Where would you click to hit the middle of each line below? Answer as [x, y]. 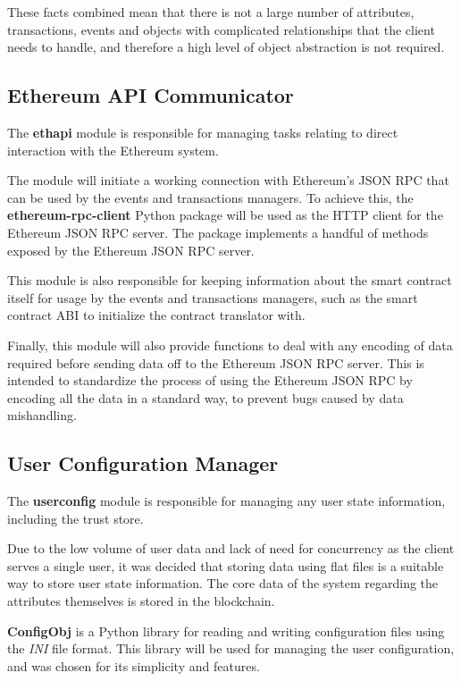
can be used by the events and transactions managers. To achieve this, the [210, 197]
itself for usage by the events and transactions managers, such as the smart [213, 297]
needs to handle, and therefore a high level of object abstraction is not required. [226, 47]
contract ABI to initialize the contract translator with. [156, 315]
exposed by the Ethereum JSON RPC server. [131, 250]
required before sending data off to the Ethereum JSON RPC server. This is [216, 362]
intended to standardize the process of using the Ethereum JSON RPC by [210, 380]
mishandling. [42, 415]
